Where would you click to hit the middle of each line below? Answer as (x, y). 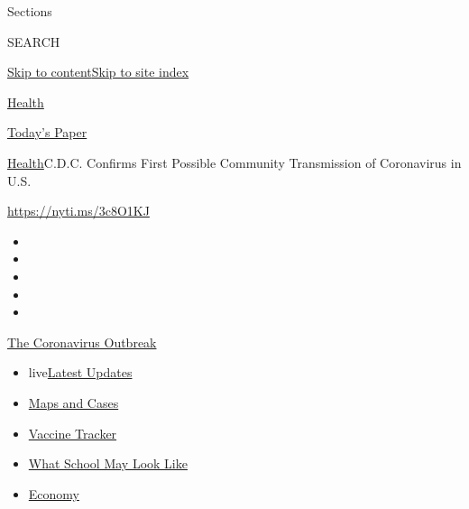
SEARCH (34, 41)
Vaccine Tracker (73, 433)
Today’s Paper (47, 132)
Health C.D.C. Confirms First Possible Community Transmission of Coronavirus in (234, 162)
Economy (54, 493)
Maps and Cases (74, 402)
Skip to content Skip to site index (98, 72)
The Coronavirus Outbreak (82, 342)
